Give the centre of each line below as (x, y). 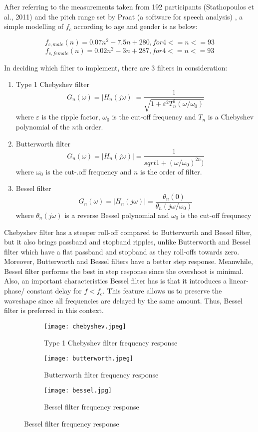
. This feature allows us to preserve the (162, 291)
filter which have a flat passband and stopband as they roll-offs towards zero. (122, 251)
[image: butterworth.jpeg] (89, 359)
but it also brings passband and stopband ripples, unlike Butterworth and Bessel (127, 242)
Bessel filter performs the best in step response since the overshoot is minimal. (124, 271)
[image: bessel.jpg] (78, 391)
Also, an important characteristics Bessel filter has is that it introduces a (116, 281)
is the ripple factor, (71, 117)
